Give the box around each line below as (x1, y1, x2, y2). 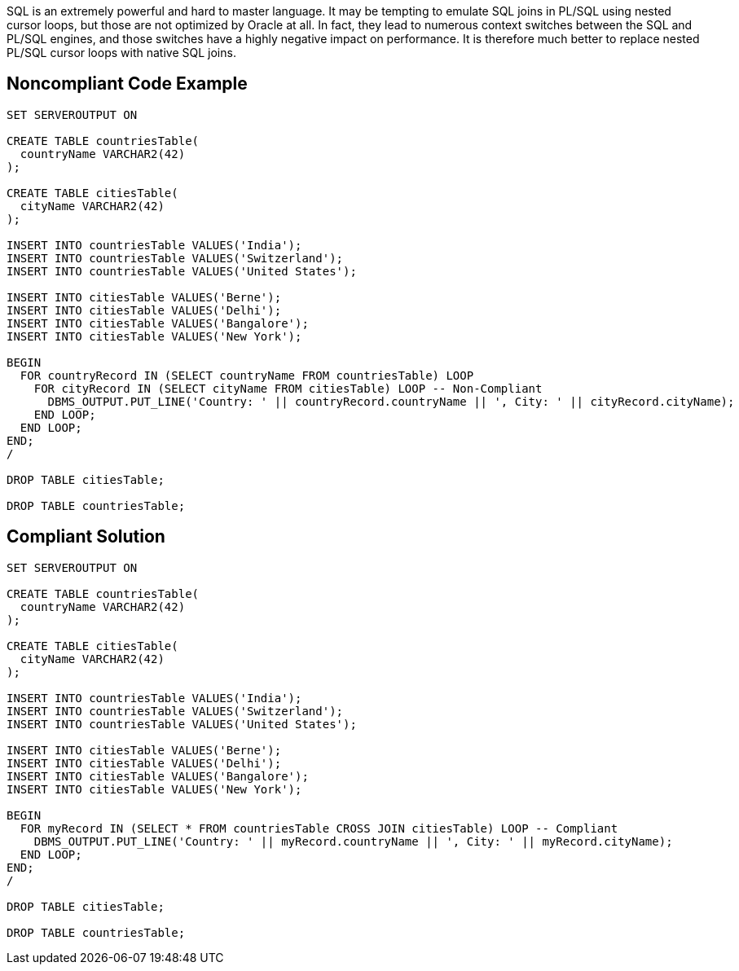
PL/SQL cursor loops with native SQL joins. (7, 46, 236, 59)
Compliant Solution (7, 526, 165, 547)
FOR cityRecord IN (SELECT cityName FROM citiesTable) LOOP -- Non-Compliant (33, 381, 543, 395)
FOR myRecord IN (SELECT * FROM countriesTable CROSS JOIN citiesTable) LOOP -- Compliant (20, 821, 618, 835)
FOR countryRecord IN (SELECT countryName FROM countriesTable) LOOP (20, 368, 474, 382)
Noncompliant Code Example (7, 73, 248, 94)
